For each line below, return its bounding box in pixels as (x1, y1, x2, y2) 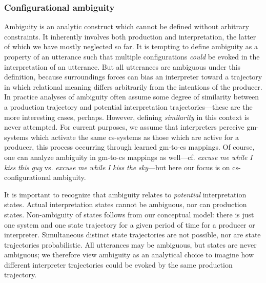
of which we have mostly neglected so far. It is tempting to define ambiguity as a (4, 41, 258, 52)
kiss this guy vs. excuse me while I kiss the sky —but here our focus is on (4, 161, 230, 172)
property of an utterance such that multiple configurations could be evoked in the (4, 51, 260, 62)
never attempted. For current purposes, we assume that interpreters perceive (4, 122, 244, 132)
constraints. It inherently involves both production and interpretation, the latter (4, 31, 256, 42)
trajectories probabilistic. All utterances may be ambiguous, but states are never (4, 239, 257, 250)
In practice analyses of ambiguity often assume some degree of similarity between (4, 91, 259, 102)
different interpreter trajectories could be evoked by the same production (4, 259, 233, 270)
